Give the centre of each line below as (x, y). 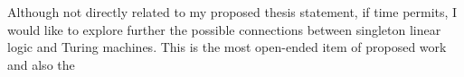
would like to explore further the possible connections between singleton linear (224, 29)
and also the (41, 64)
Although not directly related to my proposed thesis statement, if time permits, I (232, 12)
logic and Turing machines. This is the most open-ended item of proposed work (227, 47)
